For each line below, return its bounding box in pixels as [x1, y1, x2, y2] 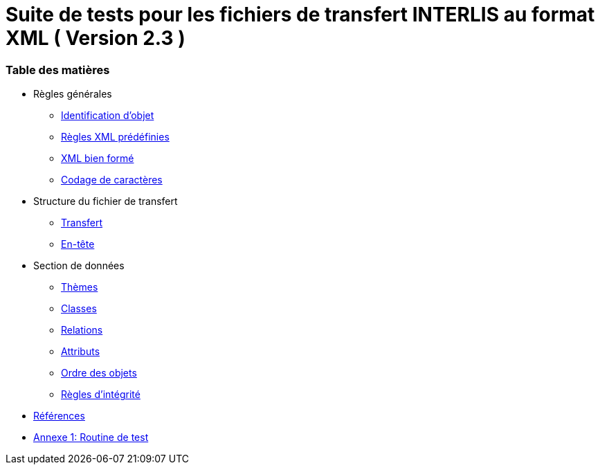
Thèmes [61, 281, 98, 293]
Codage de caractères [61, 174, 163, 186]
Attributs [61, 345, 100, 358]
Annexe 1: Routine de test [33, 431, 149, 444]
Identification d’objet [61, 109, 154, 122]
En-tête [61, 238, 95, 251]
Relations [61, 324, 103, 336]
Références [33, 410, 85, 422]
